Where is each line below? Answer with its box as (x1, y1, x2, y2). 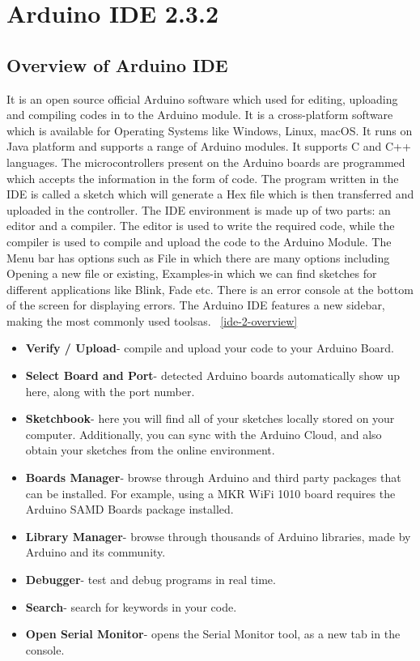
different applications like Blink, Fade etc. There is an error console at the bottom (6, 280, 414, 297)
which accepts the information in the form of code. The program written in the (6, 169, 399, 186)
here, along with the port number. (25, 382, 195, 399)
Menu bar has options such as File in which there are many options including (6, 249, 390, 266)
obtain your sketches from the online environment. (25, 441, 275, 458)
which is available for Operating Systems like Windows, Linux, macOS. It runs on (6, 122, 413, 139)
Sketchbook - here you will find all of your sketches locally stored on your (25, 410, 395, 427)
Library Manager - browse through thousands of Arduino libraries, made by (25, 527, 411, 544)
